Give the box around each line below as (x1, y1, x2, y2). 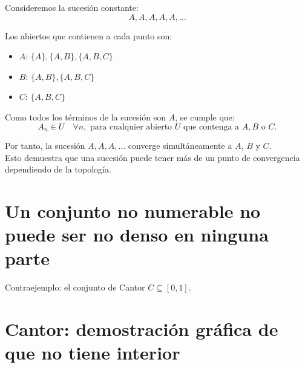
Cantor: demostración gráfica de (5, 317, 278, 341)
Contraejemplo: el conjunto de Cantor (5, 281, 145, 294)
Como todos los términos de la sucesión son (5, 110, 166, 123)
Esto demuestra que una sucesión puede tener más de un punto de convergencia (5, 151, 300, 163)
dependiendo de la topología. (5, 163, 111, 176)
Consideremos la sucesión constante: (5, 1, 139, 13)
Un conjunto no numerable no (5, 198, 261, 223)
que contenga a (183, 122, 240, 131)
